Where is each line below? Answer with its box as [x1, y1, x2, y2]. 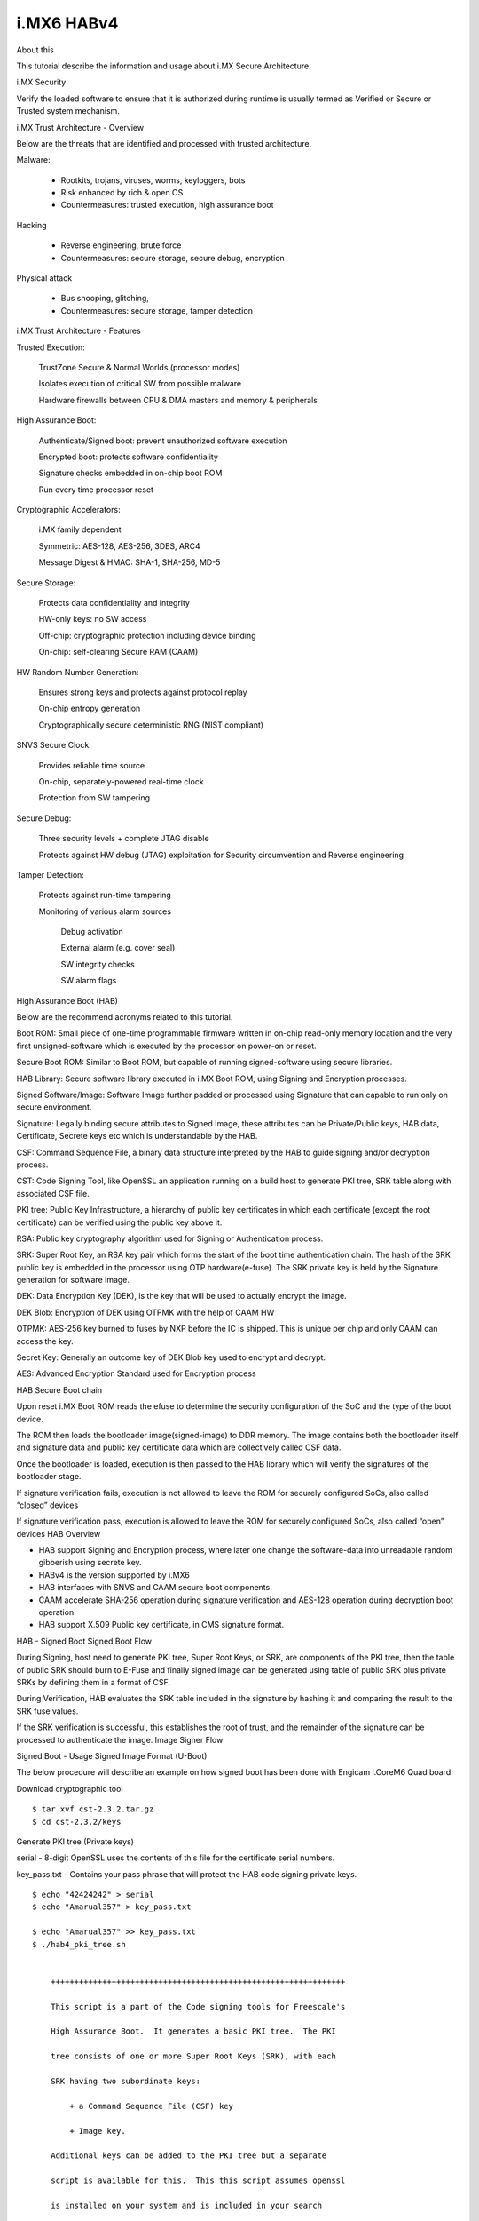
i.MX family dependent [38, 524, 122, 535]
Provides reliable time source [38, 760, 145, 770]
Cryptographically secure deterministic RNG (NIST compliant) [38, 720, 264, 730]
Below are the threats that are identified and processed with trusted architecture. [16, 138, 312, 148]
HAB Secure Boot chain [16, 1384, 102, 1395]
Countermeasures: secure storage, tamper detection [60, 305, 253, 315]
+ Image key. [69, 2126, 126, 2136]
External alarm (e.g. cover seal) [60, 943, 176, 953]
